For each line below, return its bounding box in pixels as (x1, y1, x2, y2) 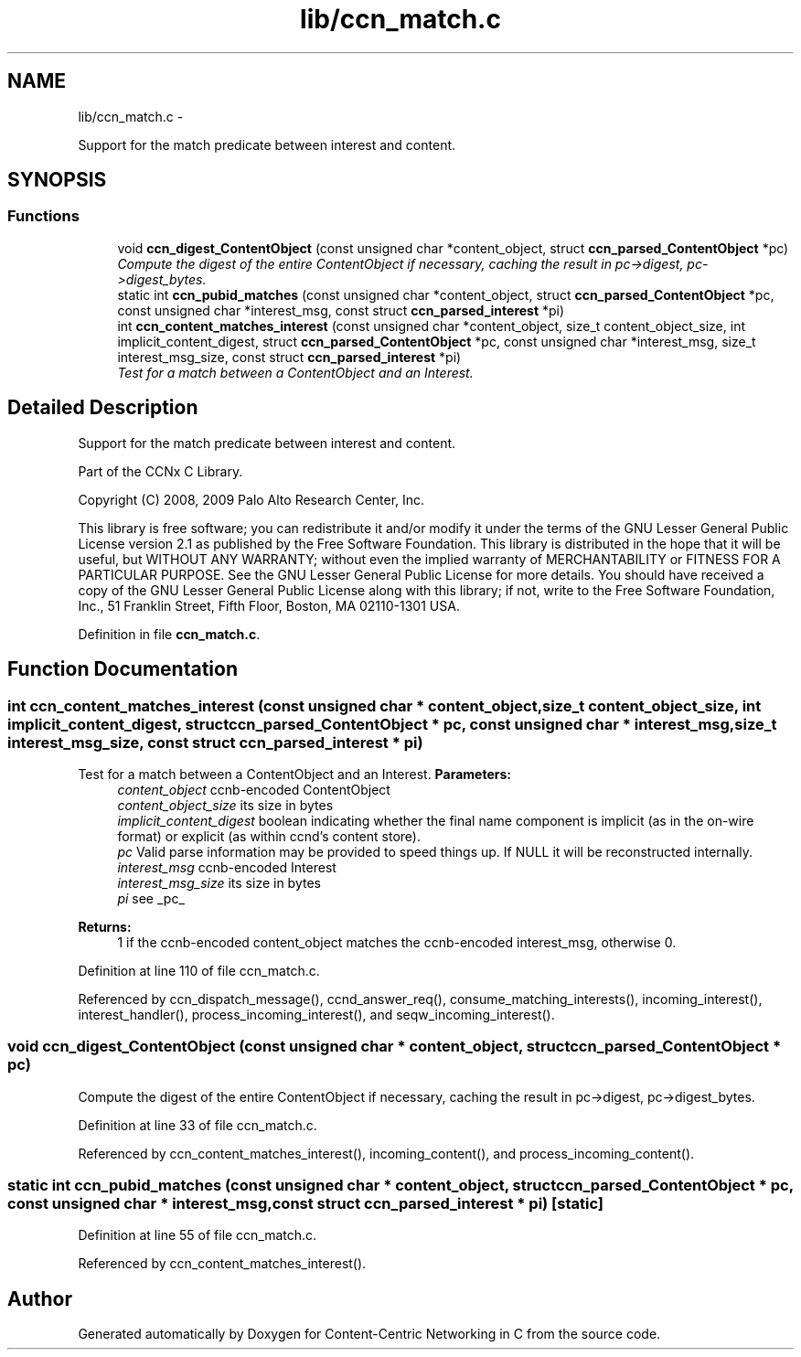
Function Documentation (7, 657, 238, 681)
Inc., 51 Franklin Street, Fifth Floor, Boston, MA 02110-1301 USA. (78, 597, 460, 614)
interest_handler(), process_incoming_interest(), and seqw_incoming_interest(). (78, 1006, 555, 1022)
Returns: (78, 918, 132, 935)
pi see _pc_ (117, 890, 185, 906)
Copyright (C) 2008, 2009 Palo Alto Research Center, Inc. (78, 491, 425, 508)
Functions (7, 207, 80, 226)
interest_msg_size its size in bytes (117, 874, 321, 891)
